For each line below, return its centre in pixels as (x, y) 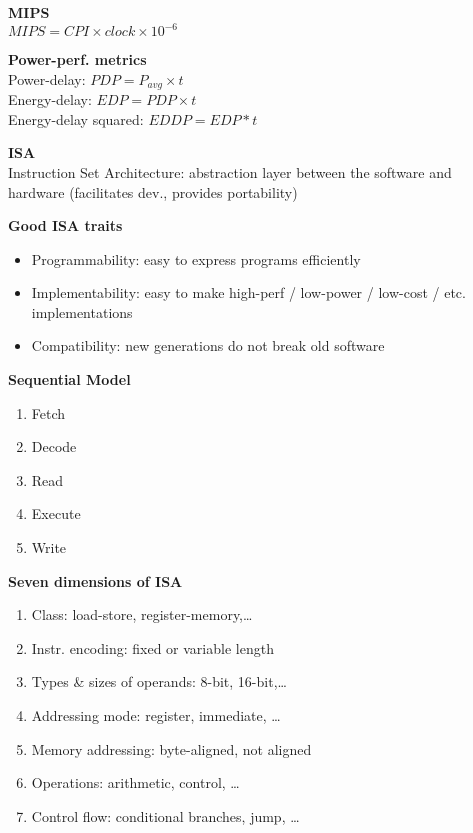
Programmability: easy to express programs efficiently (196, 258)
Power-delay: (47, 78)
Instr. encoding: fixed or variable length (152, 647)
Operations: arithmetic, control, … (135, 782)
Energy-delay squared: (76, 118)
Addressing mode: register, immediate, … (156, 715)
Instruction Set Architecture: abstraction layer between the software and (230, 171)
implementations (82, 311)
